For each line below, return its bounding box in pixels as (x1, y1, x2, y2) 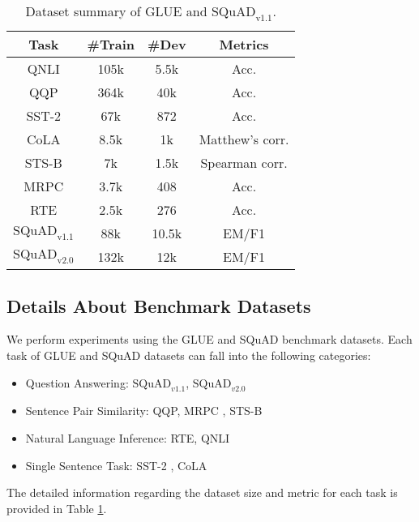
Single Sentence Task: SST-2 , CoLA (25, 456, 207, 473)
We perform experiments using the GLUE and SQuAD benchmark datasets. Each (6, 331, 413, 348)
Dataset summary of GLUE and (25, 2, 207, 20)
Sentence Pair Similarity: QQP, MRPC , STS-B (25, 402, 263, 419)
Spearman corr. (200, 153, 288, 173)
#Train (87, 35, 135, 54)
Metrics (219, 35, 269, 54)
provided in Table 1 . (6, 499, 107, 516)
